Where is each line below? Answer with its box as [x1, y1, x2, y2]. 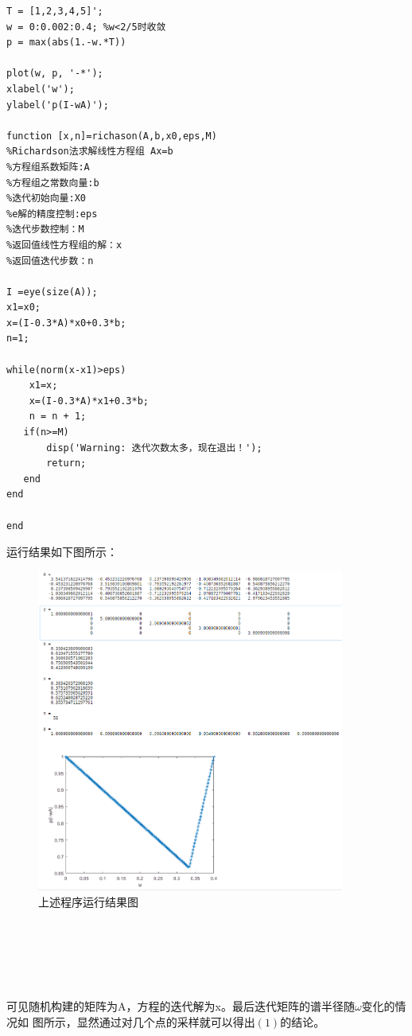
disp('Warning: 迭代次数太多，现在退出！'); [46, 442, 262, 454]
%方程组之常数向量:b [6, 177, 99, 189]
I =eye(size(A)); [6, 286, 98, 298]
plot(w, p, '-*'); [6, 68, 103, 80]
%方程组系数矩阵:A [6, 161, 90, 173]
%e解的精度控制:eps [6, 208, 98, 220]
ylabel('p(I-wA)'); [6, 99, 109, 111]
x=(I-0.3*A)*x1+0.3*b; [29, 395, 149, 407]
